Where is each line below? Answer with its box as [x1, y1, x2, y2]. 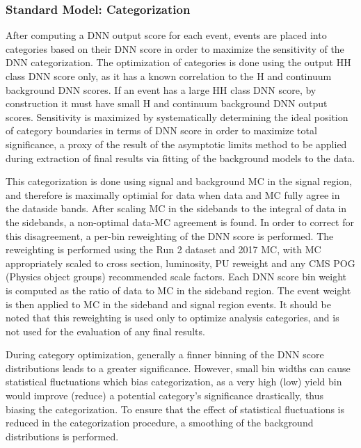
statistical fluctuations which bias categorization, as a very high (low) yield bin [6, 374, 342, 389]
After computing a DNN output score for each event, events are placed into [6, 28, 327, 42]
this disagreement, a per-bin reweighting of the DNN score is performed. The [6, 228, 334, 243]
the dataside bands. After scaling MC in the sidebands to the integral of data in [6, 201, 347, 216]
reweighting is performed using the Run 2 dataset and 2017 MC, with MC [6, 242, 321, 257]
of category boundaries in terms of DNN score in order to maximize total [6, 123, 317, 138]
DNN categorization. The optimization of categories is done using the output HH [6, 55, 351, 70]
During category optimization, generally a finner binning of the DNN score [6, 347, 324, 362]
